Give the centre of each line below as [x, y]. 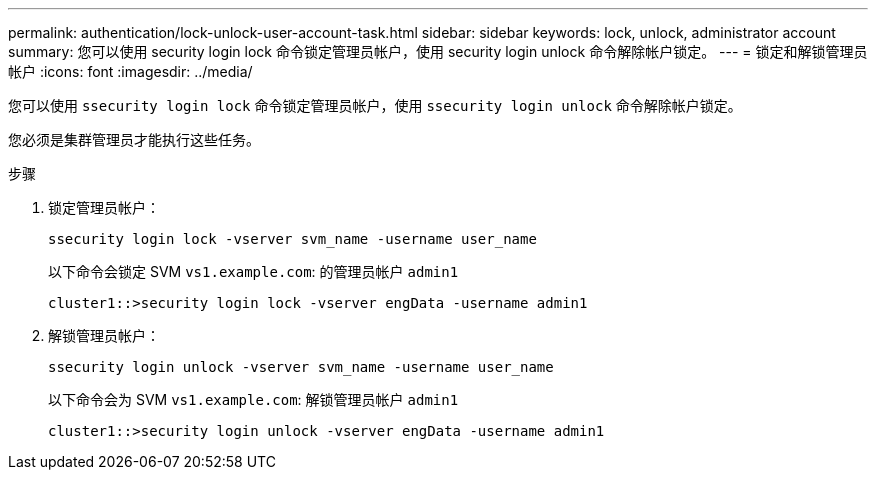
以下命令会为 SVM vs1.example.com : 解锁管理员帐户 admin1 [253, 399]
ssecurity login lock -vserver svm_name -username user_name [292, 239]
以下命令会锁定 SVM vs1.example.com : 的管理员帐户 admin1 [253, 271]
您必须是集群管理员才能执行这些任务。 [134, 139]
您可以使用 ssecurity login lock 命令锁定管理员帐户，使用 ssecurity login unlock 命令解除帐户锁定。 [375, 105]
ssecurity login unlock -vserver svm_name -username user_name [301, 367]
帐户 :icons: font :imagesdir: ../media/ [130, 71]
